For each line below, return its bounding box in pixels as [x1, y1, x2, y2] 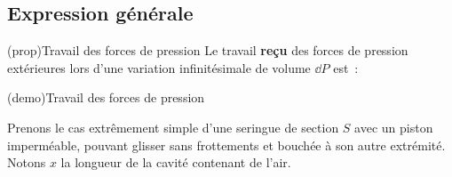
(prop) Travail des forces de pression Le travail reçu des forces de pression [7, 41, 408, 60]
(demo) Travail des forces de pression [7, 88, 205, 107]
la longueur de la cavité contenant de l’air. [60, 153, 291, 172]
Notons [7, 153, 46, 172]
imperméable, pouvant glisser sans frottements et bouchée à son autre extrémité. [7, 135, 446, 154]
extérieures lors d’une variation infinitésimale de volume [7, 58, 311, 76]
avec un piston [354, 117, 433, 136]
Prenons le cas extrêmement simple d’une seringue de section [7, 117, 339, 136]
